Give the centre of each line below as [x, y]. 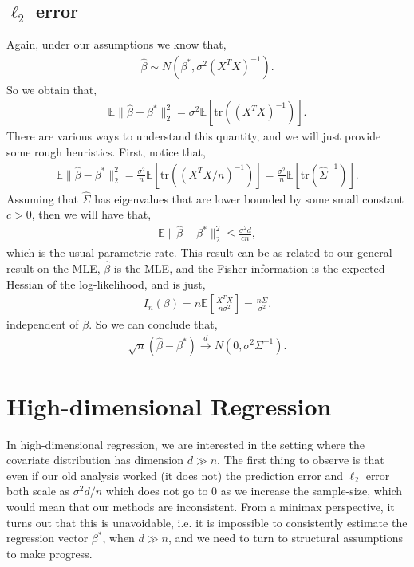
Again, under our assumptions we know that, [116, 44]
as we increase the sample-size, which [311, 491]
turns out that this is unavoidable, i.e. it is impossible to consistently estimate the [207, 522]
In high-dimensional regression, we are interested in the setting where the [185, 444]
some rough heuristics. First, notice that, [106, 152]
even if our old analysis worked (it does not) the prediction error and [175, 475]
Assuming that [42, 198]
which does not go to [157, 491]
